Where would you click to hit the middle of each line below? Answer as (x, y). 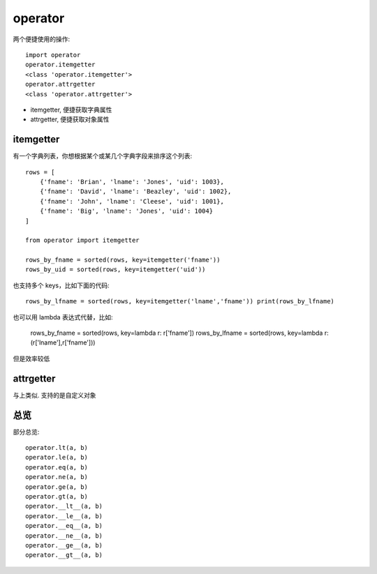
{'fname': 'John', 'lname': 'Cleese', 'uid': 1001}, (132, 201)
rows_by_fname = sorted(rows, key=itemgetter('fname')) (123, 260)
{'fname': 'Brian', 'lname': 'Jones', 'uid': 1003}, (132, 182)
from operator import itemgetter (82, 240)
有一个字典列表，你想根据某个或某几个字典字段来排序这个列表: (103, 156)
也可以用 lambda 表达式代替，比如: (63, 317)
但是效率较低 (31, 358)
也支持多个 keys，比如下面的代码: (61, 285)
